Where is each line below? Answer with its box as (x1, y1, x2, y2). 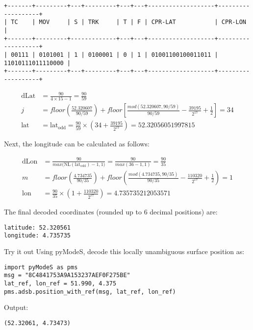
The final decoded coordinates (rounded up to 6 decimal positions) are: (4, 207, 218, 217)
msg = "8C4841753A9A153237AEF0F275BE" (4, 272, 130, 279)
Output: (4, 302, 28, 312)
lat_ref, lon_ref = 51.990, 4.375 (4, 280, 117, 287)
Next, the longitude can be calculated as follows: (4, 139, 150, 149)
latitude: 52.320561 (4, 224, 71, 231)
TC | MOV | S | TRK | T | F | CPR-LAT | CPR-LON (11, 19, 246, 26)
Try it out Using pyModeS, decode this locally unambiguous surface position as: (4, 246, 245, 256)
